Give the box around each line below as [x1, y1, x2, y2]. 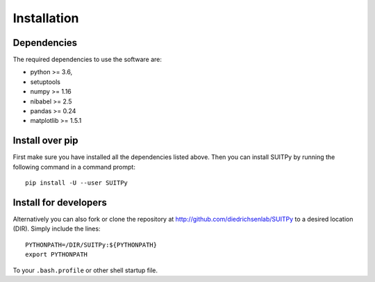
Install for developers [12, 197, 108, 208]
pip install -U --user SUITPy [25, 179, 128, 187]
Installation [12, 10, 79, 26]
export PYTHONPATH [25, 251, 88, 258]
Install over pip [12, 135, 78, 147]
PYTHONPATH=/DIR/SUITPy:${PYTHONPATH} [25, 240, 158, 249]
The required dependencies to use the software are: [12, 56, 162, 64]
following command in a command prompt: [12, 163, 135, 171]
